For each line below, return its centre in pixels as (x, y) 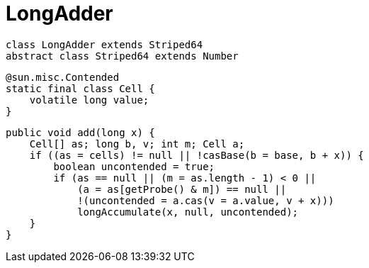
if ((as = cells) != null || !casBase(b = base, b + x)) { (197, 155)
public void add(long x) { (80, 132)
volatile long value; (89, 100)
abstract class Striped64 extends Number (122, 56)
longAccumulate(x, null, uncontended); (188, 212)
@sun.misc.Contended (63, 77)
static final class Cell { (80, 88)
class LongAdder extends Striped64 (104, 44)
